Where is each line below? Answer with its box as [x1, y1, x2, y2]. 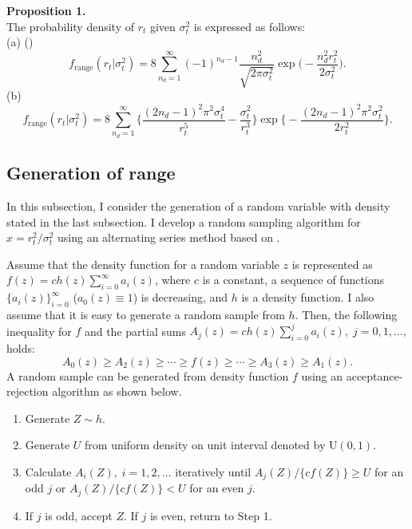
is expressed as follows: [193, 18, 306, 34]
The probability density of [6, 18, 134, 34]
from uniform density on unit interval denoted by [85, 436, 326, 453]
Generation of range [6, 160, 176, 185]
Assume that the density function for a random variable [6, 255, 279, 272]
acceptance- [346, 367, 403, 384]
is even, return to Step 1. [149, 507, 272, 523]
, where [154, 271, 191, 288]
